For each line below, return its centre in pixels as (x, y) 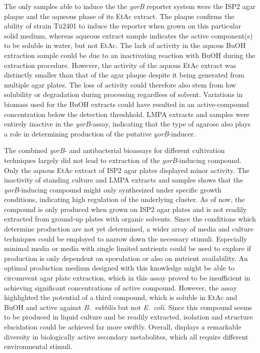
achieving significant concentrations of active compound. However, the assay (120, 287)
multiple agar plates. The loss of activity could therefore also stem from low (120, 84)
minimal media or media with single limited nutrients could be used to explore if (127, 248)
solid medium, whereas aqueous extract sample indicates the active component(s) (128, 35)
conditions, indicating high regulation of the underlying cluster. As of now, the (124, 199)
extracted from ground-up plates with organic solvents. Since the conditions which (130, 219)
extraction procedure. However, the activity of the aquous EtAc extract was (120, 65)
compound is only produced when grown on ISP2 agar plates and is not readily (125, 209)
